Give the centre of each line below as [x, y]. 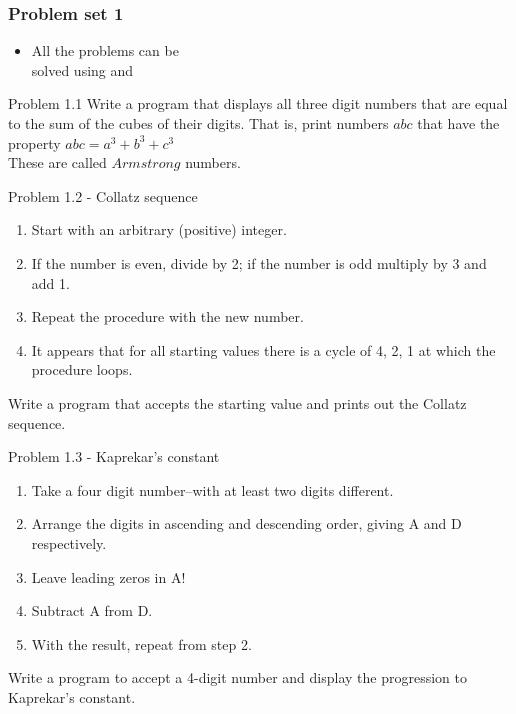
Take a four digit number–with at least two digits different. [212, 489]
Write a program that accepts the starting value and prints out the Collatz [237, 402]
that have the [458, 123]
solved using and [82, 69]
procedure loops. [82, 369]
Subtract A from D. [92, 610]
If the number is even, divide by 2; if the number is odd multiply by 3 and [259, 262]
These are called [57, 162]
